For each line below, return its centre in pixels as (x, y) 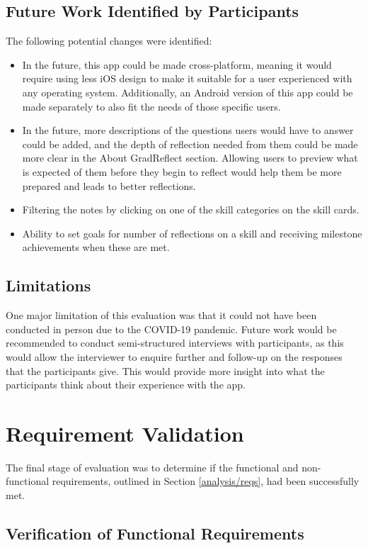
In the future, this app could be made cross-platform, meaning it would (177, 64)
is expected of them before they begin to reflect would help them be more (182, 171)
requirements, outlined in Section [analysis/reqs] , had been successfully (206, 481)
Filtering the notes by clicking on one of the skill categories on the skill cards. (191, 209)
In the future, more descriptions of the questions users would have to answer (188, 130)
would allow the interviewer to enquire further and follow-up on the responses (174, 356)
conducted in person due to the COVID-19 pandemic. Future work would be (171, 329)
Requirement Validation (125, 433)
